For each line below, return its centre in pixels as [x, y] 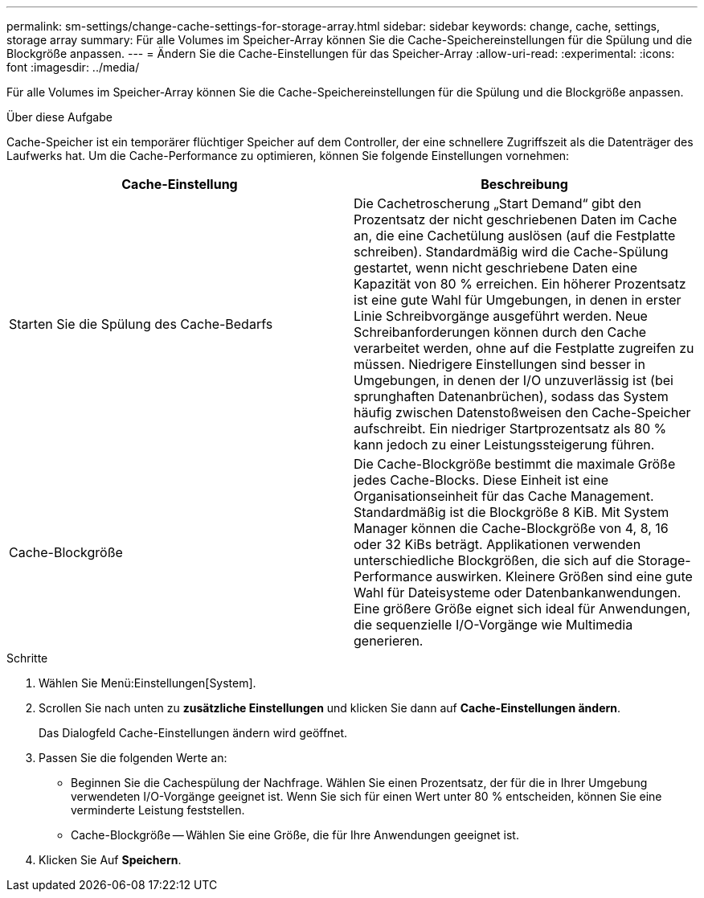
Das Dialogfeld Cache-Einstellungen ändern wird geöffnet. [193, 733]
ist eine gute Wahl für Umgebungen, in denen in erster [518, 300]
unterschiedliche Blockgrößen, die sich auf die [494, 560]
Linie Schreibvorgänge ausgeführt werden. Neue [501, 316]
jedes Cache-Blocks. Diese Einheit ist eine [481, 480]
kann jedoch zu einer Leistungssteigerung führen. [504, 445]
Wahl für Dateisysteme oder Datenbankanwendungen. [518, 593]
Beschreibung [524, 184]
